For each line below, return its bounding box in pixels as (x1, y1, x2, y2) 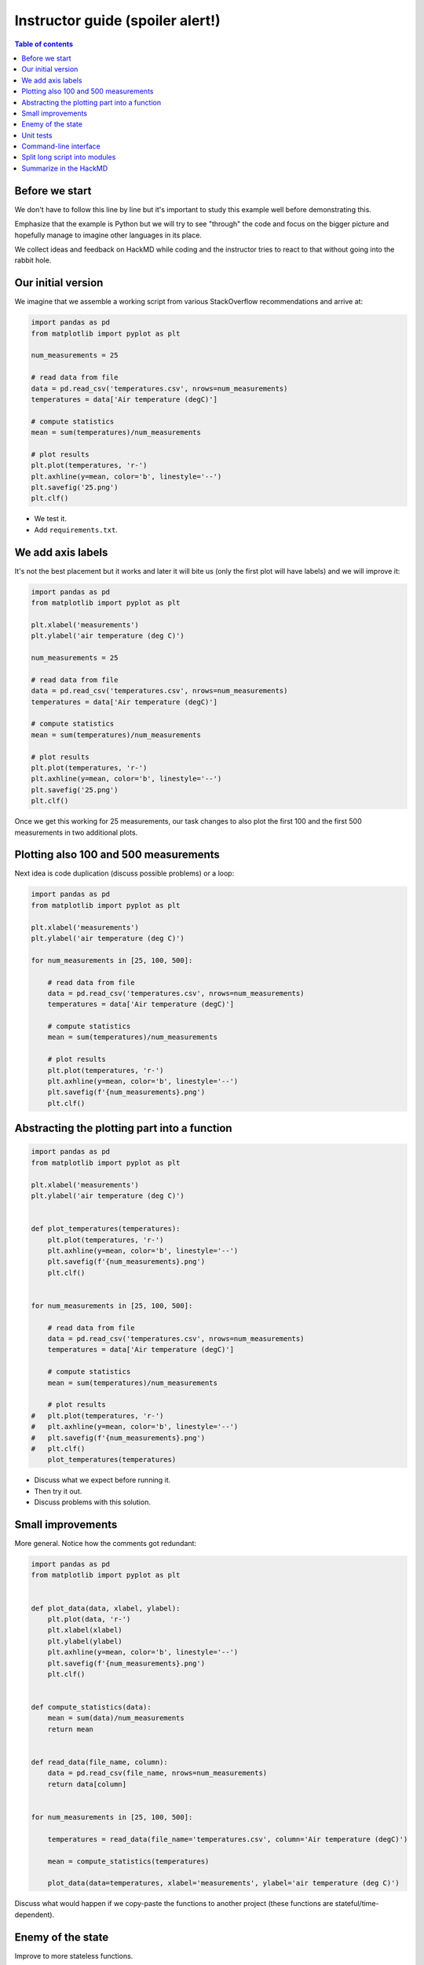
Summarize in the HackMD (21, 163, 108, 173)
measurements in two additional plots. (14, 828, 138, 837)
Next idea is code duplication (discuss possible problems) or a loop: (14, 869, 235, 878)
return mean (47, 1724, 94, 1733)
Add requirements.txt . (34, 525, 118, 534)
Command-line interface (21, 141, 101, 151)
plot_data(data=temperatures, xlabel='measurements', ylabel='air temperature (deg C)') (47, 1879, 400, 1888)
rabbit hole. (14, 255, 52, 265)
